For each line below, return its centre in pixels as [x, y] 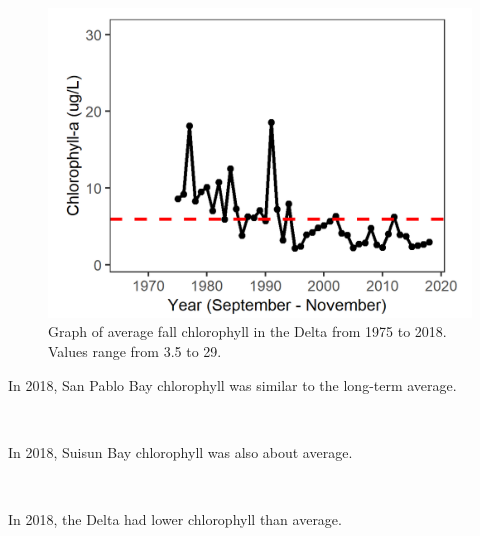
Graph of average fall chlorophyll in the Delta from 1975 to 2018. [247, 331]
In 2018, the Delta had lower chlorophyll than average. [175, 518]
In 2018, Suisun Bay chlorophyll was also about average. [180, 451]
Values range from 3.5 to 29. [135, 350]
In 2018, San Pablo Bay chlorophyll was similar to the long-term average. [232, 384]
